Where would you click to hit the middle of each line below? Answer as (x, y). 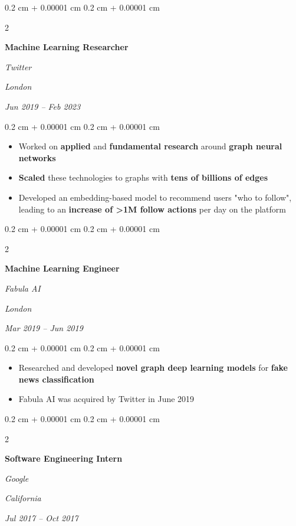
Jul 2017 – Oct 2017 (42, 518)
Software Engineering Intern (64, 458)
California (23, 498)
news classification (56, 379)
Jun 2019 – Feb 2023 (43, 106)
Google (17, 478)
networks (37, 157)
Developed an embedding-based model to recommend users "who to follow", (155, 197)
